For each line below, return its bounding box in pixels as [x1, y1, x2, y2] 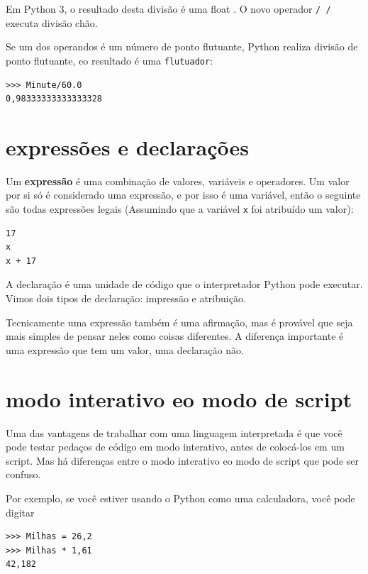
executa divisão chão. [6, 15, 98, 30]
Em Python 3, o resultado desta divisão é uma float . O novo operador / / [6, 1, 331, 16]
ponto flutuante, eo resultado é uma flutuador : [6, 53, 213, 67]
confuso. [6, 467, 41, 482]
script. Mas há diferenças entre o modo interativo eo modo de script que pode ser [6, 453, 359, 468]
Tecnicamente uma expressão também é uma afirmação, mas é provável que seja [6, 314, 353, 329]
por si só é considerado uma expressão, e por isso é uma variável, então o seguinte [6, 187, 361, 202]
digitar [6, 504, 35, 519]
